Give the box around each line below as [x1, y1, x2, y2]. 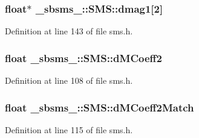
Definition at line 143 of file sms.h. [5, 25, 133, 37]
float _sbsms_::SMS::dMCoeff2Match [5, 99, 194, 114]
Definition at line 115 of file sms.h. [5, 123, 133, 136]
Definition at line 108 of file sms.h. [5, 74, 133, 87]
